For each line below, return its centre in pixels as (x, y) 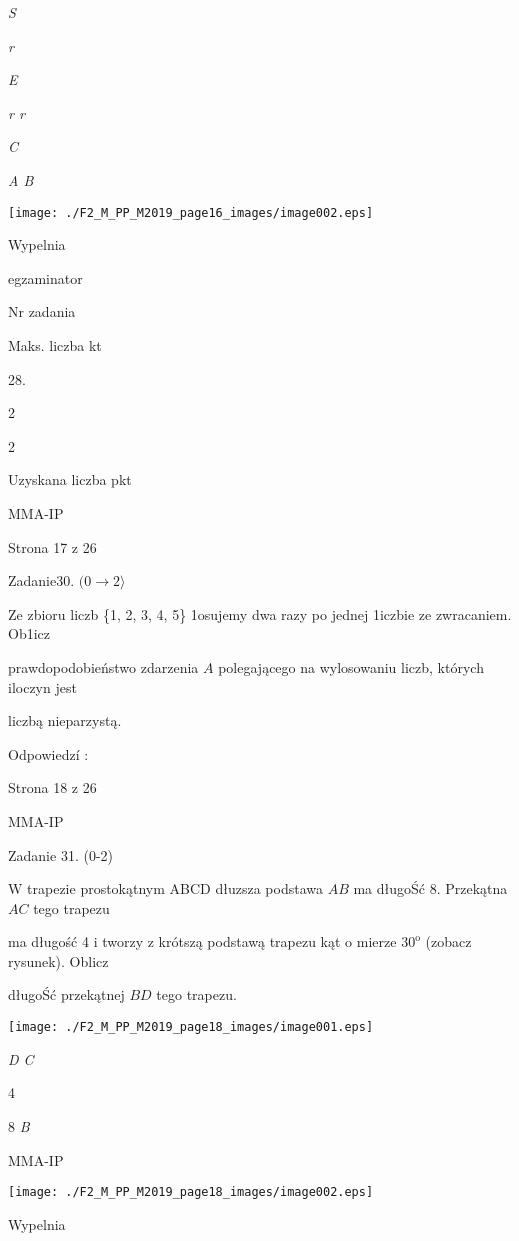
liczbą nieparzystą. (65, 720)
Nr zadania (42, 311)
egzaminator (45, 277)
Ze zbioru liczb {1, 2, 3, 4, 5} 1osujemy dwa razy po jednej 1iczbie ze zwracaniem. (260, 613)
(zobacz (448, 941)
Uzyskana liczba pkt (70, 479)
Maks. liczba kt (55, 345)
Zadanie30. (41, 580)
